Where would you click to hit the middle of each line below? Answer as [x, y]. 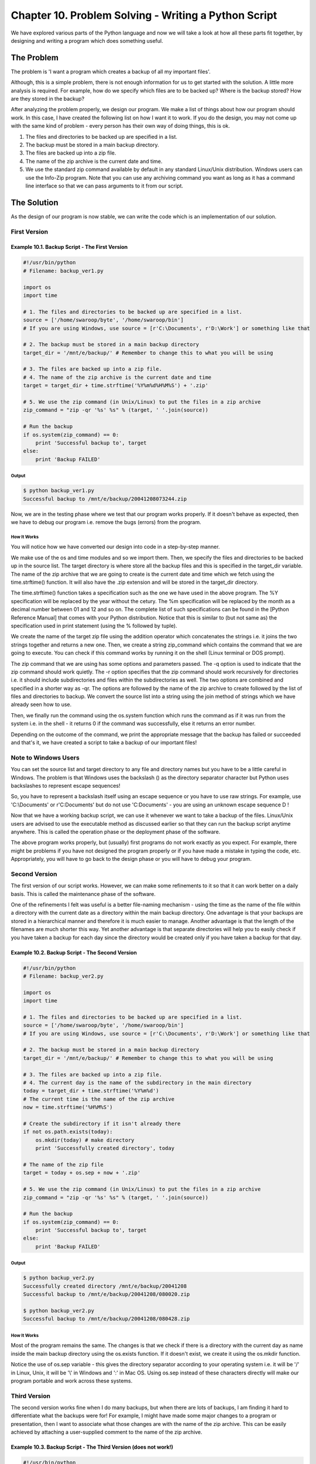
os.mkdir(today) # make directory [85, 1140]
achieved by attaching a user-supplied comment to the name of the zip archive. [107, 1432]
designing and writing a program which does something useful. [87, 40]
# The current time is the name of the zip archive [99, 1099]
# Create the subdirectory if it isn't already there [102, 1123]
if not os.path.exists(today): [68, 1132]
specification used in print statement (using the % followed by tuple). [94, 625]
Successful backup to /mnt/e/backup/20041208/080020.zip [107, 1294]
